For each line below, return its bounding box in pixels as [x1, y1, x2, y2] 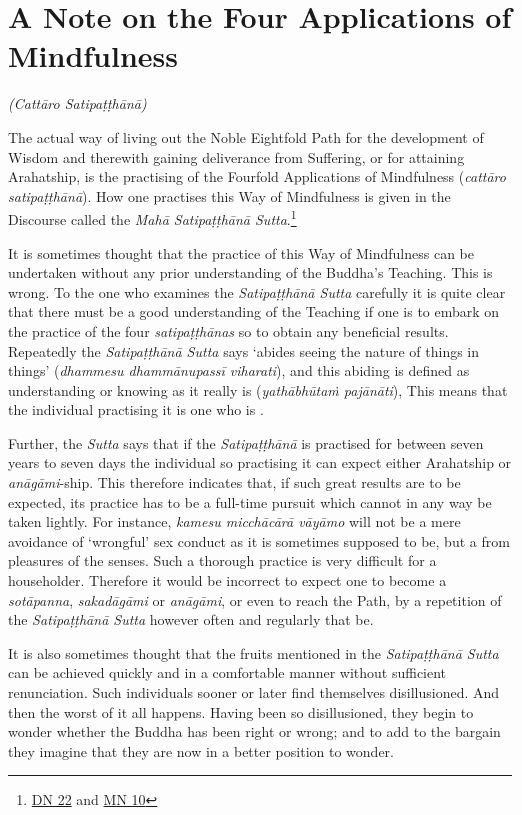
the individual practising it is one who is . [8, 399, 264, 420]
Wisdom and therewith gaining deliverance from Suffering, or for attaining [8, 146, 465, 167]
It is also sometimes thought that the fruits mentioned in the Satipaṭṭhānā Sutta [8, 642, 499, 663]
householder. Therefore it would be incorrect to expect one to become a [8, 570, 447, 591]
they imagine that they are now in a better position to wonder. [8, 740, 394, 761]
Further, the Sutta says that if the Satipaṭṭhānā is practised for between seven [8, 432, 484, 453]
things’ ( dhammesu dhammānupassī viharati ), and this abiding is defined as [8, 360, 470, 381]
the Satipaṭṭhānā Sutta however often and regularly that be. [8, 609, 374, 630]
